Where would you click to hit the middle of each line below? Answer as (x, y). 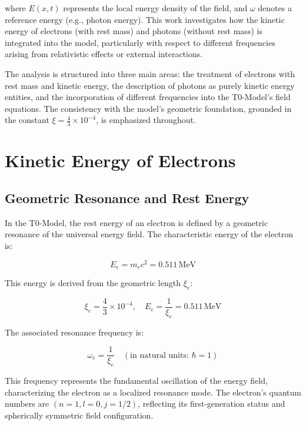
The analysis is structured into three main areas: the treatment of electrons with (150, 73)
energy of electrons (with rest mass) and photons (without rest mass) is (134, 31)
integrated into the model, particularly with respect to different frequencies (140, 42)
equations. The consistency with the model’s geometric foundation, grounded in (148, 108)
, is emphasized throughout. (146, 120)
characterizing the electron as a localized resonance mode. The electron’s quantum (153, 392)
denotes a (275, 8)
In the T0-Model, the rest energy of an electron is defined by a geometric (137, 222)
